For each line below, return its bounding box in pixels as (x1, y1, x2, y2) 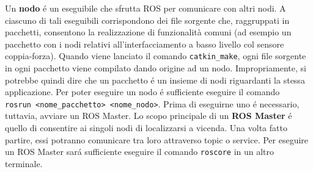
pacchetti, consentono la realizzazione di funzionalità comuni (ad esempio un (5, 26, 292, 38)
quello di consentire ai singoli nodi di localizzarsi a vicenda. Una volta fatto (5, 121, 287, 134)
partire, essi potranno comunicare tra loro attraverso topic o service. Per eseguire (5, 133, 309, 146)
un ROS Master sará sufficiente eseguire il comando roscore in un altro (5, 145, 274, 158)
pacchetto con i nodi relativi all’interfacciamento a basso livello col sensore (5, 37, 284, 50)
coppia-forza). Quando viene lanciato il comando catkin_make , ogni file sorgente (5, 49, 306, 62)
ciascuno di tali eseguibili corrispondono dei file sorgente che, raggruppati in (5, 13, 290, 26)
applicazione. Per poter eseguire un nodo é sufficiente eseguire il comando (5, 85, 280, 98)
